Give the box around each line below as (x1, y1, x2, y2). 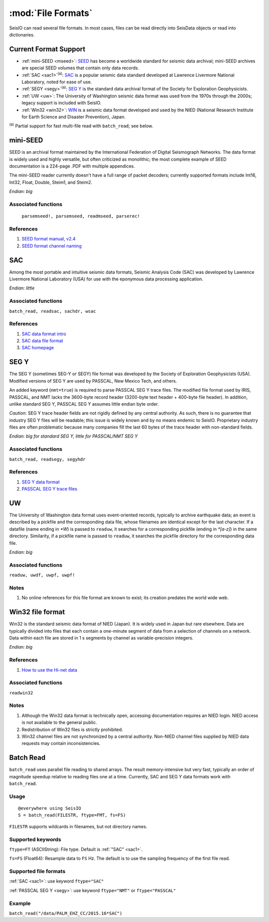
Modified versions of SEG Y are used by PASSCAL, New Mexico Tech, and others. (9, 378, 177, 384)
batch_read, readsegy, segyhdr (9, 457, 86, 462)
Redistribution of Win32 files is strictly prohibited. (21, 726, 123, 732)
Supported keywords (9, 836, 62, 843)
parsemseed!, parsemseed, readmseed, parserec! (21, 214, 140, 219)
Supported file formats (9, 868, 66, 875)
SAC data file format (21, 338, 63, 344)
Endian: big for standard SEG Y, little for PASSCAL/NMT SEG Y (9, 433, 138, 439)
